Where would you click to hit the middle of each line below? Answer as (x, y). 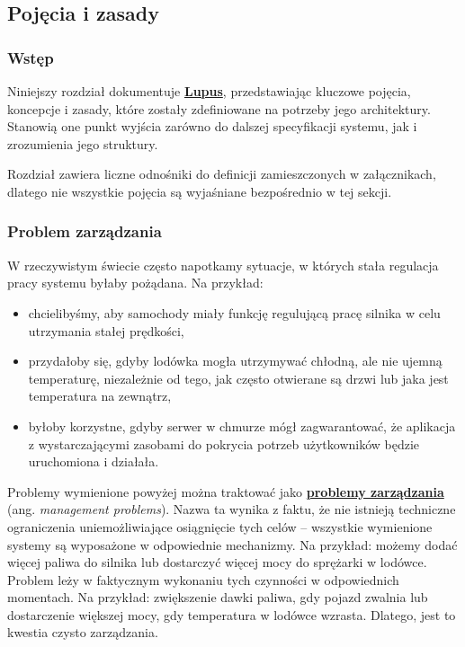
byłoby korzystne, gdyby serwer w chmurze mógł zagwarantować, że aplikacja (242, 425)
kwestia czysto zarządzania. (83, 632)
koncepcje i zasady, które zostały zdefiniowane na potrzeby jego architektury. (219, 108)
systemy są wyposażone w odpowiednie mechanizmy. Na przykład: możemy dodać (232, 544)
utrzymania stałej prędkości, (106, 330)
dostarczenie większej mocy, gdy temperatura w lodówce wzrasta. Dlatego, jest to (232, 614)
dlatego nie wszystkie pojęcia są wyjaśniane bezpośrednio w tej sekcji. (200, 191)
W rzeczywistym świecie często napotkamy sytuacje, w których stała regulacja (223, 265)
